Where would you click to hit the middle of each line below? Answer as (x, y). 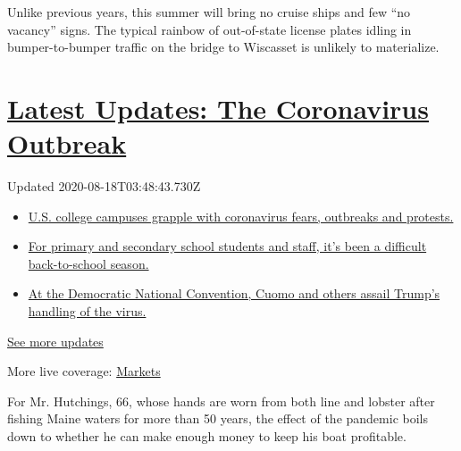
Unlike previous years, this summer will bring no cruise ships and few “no (209, 12)
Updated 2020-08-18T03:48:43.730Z (104, 186)
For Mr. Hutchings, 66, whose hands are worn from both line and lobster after (221, 401)
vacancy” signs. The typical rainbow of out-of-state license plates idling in (210, 29)
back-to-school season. (88, 263)
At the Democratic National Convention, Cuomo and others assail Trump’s (234, 293)
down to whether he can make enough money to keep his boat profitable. (207, 436)
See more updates (55, 341)
